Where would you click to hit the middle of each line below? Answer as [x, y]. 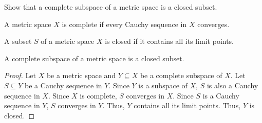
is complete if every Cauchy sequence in [124, 24]
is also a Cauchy [232, 85]
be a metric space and [81, 75]
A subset [18, 41]
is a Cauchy [221, 95]
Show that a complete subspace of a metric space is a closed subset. [111, 7]
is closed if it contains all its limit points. [170, 41]
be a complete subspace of [181, 75]
